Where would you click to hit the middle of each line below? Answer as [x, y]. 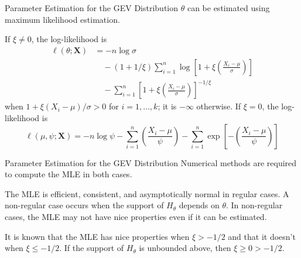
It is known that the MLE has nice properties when [97, 236]
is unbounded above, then [185, 248]
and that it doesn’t [262, 236]
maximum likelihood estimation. [62, 19]
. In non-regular [254, 205]
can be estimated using [228, 8]
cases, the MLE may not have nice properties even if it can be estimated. [136, 216]
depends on [199, 205]
